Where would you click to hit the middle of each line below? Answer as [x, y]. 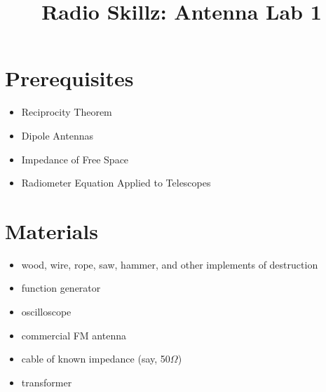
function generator [61, 288]
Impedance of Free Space [75, 159]
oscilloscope [46, 311]
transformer [47, 382]
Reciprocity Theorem [67, 112]
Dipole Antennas [57, 135]
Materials [52, 230]
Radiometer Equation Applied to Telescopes [116, 183]
